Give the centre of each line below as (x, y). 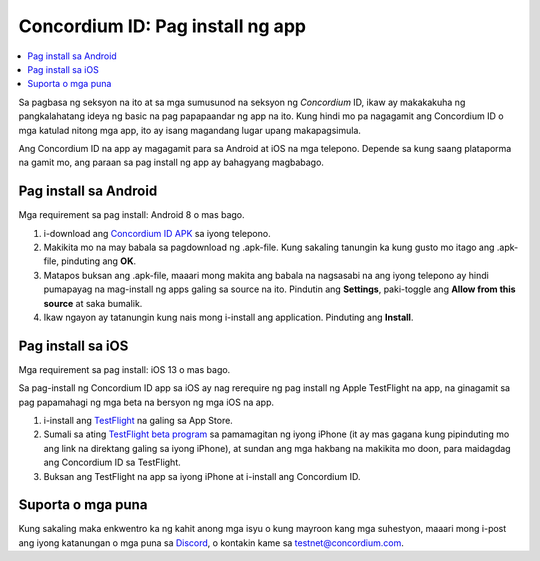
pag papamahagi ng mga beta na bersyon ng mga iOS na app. (146, 402)
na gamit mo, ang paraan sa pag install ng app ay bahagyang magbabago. (171, 162)
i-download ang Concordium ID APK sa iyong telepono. (157, 233)
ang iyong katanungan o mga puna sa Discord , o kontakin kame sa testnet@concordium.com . (211, 542)
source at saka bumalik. (93, 303)
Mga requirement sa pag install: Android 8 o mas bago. (131, 215)
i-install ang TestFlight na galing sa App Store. (138, 420)
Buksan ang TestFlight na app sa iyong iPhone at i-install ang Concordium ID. (202, 476)
